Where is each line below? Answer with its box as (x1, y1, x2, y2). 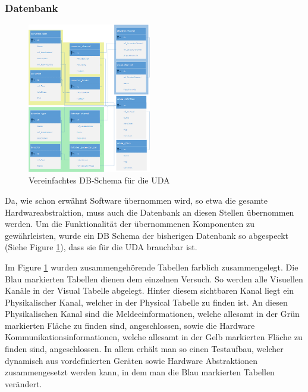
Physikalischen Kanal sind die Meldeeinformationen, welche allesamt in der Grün (5, 307, 300, 320)
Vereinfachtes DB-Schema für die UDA (29, 174, 170, 186)
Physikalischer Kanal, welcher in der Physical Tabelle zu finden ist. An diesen (5, 295, 288, 308)
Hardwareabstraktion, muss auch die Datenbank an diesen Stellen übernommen (5, 206, 294, 218)
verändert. (5, 377, 42, 390)
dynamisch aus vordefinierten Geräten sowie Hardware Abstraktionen (5, 354, 257, 366)
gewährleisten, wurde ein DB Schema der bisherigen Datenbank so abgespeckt (5, 229, 289, 241)
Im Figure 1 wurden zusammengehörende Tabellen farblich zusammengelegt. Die (5, 260, 298, 273)
